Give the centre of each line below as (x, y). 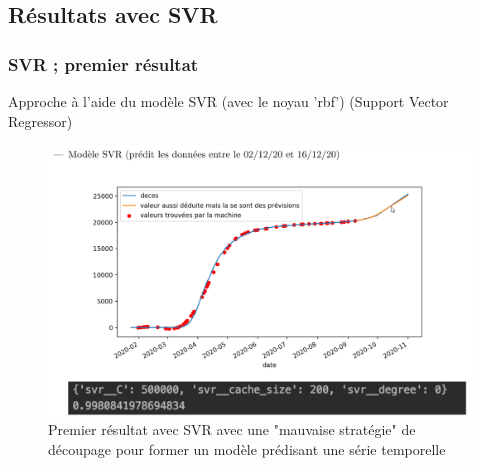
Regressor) (40, 120)
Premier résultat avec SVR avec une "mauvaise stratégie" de (232, 429)
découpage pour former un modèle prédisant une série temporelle (247, 448)
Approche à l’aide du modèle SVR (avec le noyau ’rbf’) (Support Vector (228, 101)
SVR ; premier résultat (103, 63)
